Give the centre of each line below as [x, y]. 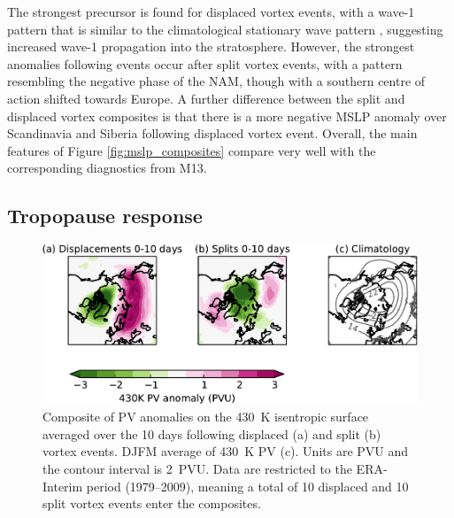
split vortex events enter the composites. [152, 503]
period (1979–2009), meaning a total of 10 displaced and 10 [247, 486]
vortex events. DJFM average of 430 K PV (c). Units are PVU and [226, 451]
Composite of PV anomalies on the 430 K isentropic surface [206, 417]
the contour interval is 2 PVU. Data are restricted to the [197, 468]
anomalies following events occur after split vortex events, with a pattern [205, 63]
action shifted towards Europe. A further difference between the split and [206, 98]
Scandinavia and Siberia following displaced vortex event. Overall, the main [212, 133]
